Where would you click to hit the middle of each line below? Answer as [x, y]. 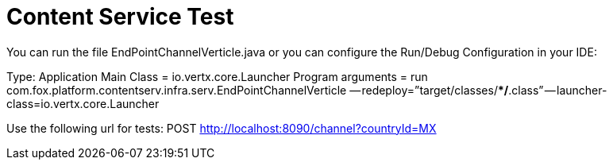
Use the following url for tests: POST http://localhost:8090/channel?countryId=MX [222, 128]
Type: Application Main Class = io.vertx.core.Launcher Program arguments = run [217, 76]
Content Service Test [120, 17]
